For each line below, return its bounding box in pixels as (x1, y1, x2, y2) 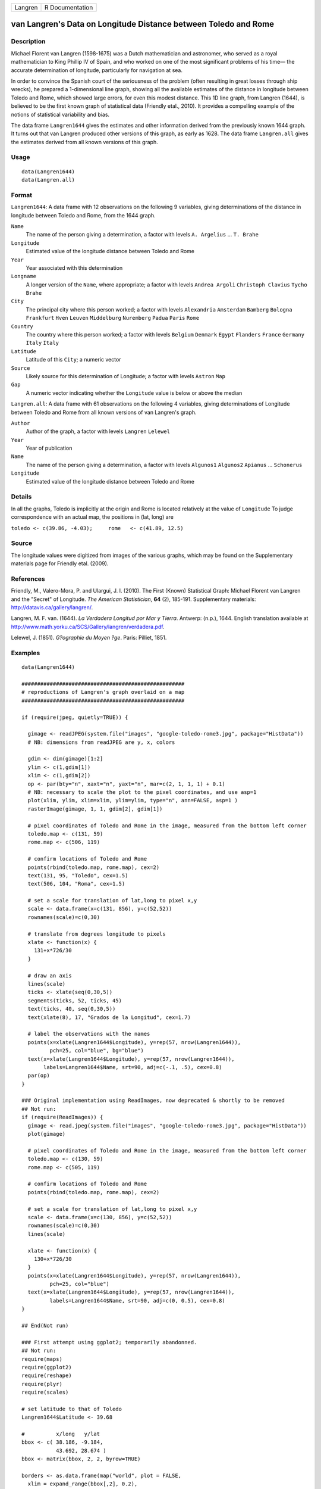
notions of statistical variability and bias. (11, 111, 110, 118)
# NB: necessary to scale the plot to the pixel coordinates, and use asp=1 (27, 789, 257, 796)
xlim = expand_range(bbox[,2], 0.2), (27, 1481, 138, 1487)
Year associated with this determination (26, 264, 123, 271)
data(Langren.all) (21, 176, 75, 183)
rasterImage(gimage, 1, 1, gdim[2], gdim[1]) (27, 805, 163, 812)
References (11, 575, 45, 583)
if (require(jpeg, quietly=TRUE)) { (21, 714, 128, 721)
